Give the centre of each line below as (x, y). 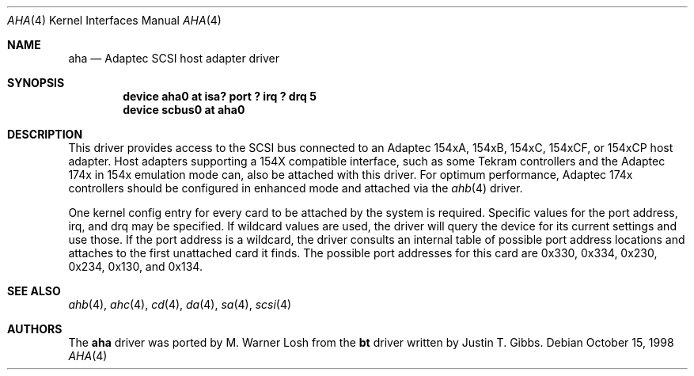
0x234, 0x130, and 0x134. (135, 266)
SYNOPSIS (36, 83)
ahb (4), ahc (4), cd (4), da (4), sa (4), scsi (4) (180, 304)
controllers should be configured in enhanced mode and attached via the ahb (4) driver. (296, 188)
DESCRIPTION (45, 134)
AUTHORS (35, 329)
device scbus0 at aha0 (184, 110)
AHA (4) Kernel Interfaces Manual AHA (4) (114, 20)
